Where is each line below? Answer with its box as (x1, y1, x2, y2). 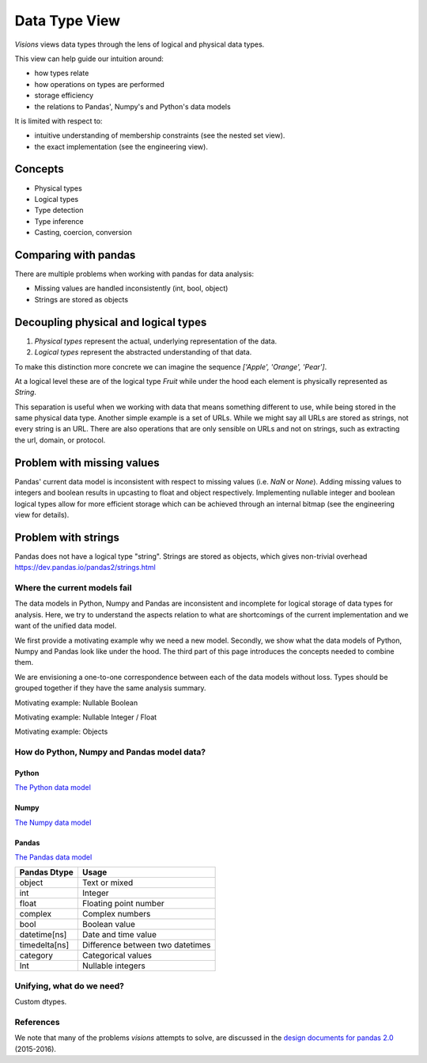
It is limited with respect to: (14, 116, 103, 126)
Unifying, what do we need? (14, 980, 124, 991)
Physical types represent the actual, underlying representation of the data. (34, 336, 278, 346)
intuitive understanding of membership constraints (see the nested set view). (34, 131, 285, 140)
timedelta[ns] (19, 940, 70, 951)
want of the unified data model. (14, 621, 117, 631)
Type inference (34, 216, 84, 226)
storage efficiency (34, 91, 94, 101)
